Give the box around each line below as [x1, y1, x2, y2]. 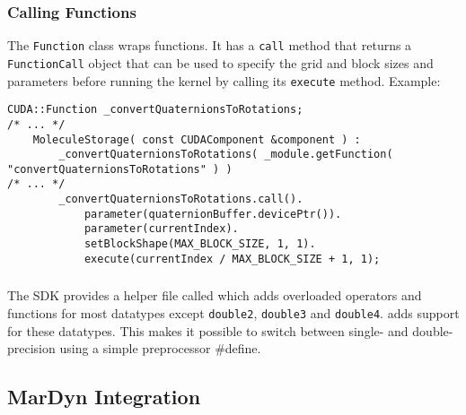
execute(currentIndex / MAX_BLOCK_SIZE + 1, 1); [84, 252, 381, 265]
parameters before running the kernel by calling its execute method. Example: [7, 71, 441, 90]
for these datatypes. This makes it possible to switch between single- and [7, 321, 409, 340]
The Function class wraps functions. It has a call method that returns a [7, 36, 412, 55]
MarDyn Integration [7, 383, 201, 411]
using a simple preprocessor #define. [59, 339, 261, 358]
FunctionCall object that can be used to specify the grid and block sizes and [7, 53, 434, 72]
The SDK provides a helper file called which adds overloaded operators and [7, 286, 422, 305]
